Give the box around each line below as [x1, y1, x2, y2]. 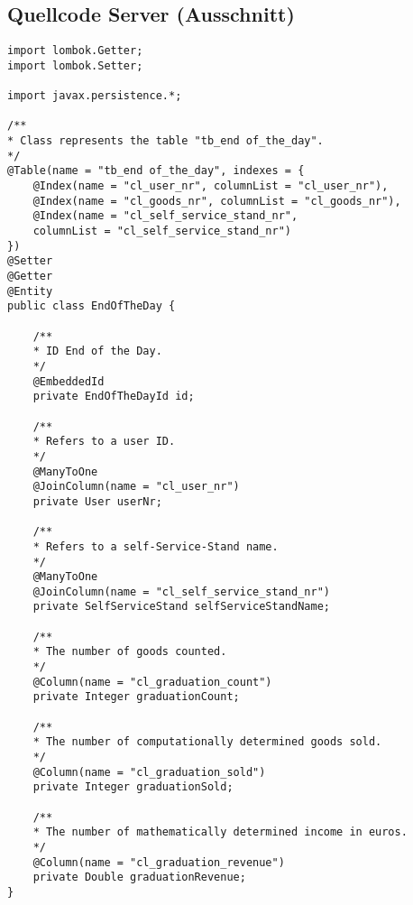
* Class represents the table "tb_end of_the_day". [7, 134, 324, 148]
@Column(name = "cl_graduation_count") [32, 675, 272, 688]
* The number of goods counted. [32, 645, 227, 659]
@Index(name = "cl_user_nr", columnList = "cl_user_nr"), [32, 180, 389, 193]
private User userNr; [32, 494, 162, 508]
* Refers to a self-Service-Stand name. [32, 540, 279, 553]
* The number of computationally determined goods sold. [32, 735, 382, 749]
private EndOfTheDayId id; [32, 390, 195, 403]
